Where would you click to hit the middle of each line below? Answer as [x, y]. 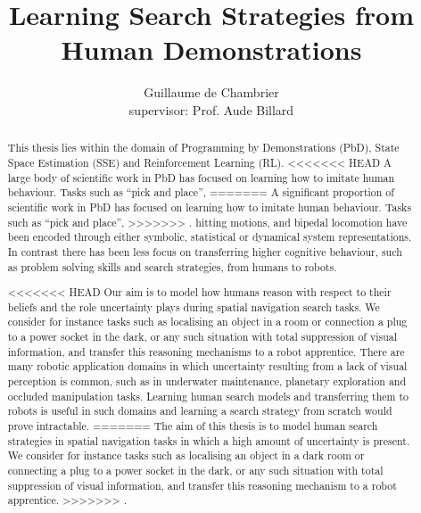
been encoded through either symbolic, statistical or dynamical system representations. [210, 237]
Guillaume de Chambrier [211, 92]
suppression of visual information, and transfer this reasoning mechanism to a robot [202, 485]
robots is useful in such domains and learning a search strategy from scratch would [200, 411]
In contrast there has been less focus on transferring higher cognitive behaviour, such [205, 251]
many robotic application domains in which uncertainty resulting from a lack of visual [207, 366]
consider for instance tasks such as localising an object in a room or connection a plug [207, 322]
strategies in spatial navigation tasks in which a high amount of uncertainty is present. [209, 440]
